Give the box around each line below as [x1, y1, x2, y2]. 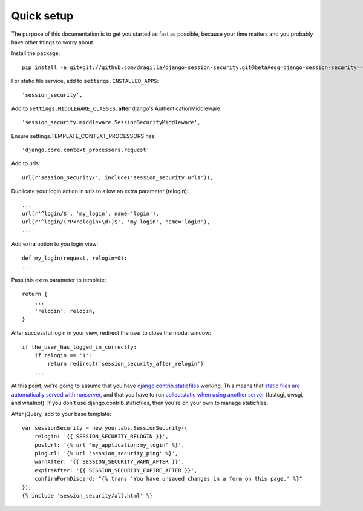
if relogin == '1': [34, 352, 93, 359]
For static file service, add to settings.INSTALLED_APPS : [11, 77, 159, 85]
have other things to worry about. [11, 38, 95, 45]
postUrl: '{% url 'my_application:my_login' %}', [34, 441, 185, 448]
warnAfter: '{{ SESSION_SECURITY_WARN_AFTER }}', [34, 458, 185, 466]
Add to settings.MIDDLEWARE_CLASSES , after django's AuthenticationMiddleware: [11, 105, 222, 112]
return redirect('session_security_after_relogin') [47, 360, 204, 368]
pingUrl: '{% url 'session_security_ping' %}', [34, 450, 178, 457]
